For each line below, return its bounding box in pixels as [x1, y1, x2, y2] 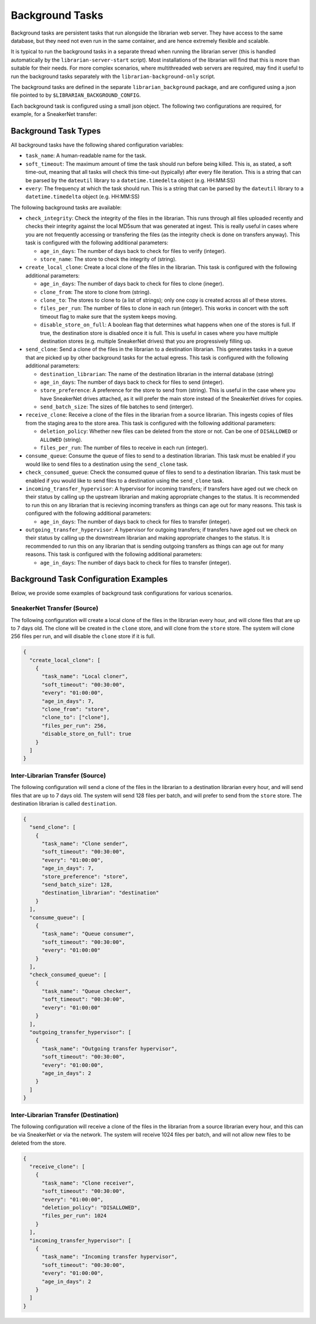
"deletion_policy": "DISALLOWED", [42, 1204, 140, 1211]
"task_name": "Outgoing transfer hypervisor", [42, 1045, 178, 1052]
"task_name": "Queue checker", [42, 988, 132, 995]
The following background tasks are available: [11, 204, 122, 211]
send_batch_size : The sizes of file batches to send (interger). [40, 403, 194, 410]
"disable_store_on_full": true [42, 731, 132, 738]
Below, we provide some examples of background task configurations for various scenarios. [11, 589, 233, 597]
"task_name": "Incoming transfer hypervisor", [42, 1254, 178, 1260]
